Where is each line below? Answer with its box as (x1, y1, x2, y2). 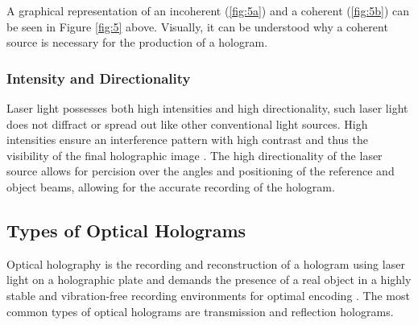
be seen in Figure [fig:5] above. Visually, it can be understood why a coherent (6, 18, 388, 35)
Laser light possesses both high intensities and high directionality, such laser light (6, 100, 408, 116)
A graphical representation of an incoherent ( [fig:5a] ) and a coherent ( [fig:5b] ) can (6, 2, 410, 19)
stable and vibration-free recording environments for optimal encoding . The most (6, 286, 410, 303)
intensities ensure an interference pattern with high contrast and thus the (6, 131, 368, 148)
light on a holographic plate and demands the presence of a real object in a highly (6, 271, 412, 288)
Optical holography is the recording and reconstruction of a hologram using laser (6, 255, 405, 272)
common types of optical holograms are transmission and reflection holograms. (6, 302, 394, 319)
